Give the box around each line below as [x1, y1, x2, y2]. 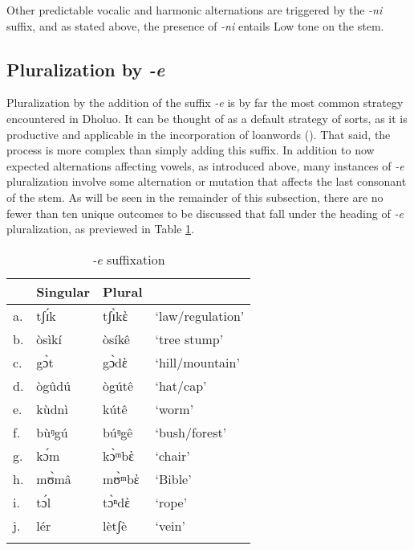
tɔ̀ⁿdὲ [102, 492, 130, 511]
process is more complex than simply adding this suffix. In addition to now [6, 142, 375, 158]
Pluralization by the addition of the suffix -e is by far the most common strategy [6, 94, 404, 111]
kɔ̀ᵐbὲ [102, 445, 134, 465]
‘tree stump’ [155, 329, 224, 348]
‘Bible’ [155, 469, 192, 488]
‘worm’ [155, 399, 194, 418]
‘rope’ [155, 492, 188, 511]
